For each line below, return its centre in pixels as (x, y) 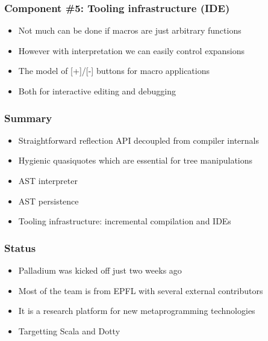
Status (20, 247)
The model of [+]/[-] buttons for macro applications (114, 71)
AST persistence (48, 201)
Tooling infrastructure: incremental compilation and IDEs (125, 221)
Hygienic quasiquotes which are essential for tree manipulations (136, 160)
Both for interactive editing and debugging (97, 91)
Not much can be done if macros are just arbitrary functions (130, 30)
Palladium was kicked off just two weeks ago (100, 270)
